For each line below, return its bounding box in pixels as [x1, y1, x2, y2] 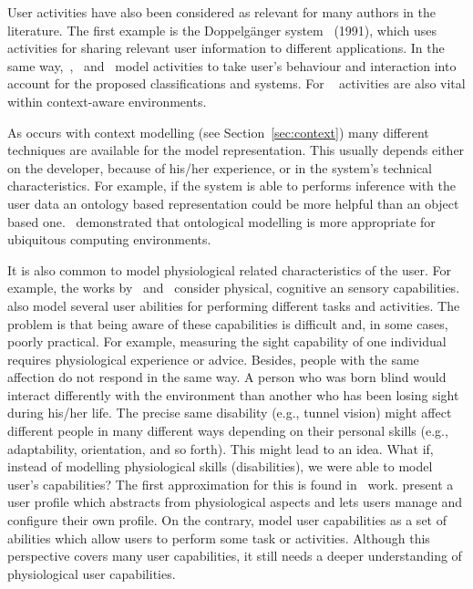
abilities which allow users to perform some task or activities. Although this [7, 528, 430, 547]
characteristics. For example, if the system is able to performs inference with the [7, 176, 457, 195]
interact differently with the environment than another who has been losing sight [7, 385, 459, 404]
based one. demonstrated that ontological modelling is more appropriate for [7, 212, 436, 231]
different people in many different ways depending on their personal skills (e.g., [7, 421, 448, 440]
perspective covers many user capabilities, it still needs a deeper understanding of [7, 546, 462, 565]
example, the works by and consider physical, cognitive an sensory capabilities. [7, 278, 460, 297]
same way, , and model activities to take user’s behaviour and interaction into [7, 56, 457, 75]
